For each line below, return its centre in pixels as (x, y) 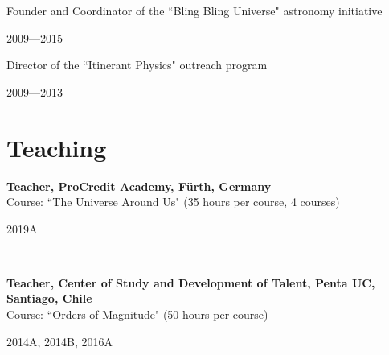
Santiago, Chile (49, 298)
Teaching (57, 147)
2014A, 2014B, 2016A (60, 341)
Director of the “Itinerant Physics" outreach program (137, 65)
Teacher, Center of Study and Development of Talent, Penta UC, (191, 282)
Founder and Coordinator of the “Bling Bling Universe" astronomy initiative (194, 10)
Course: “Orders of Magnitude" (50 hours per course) (137, 314)
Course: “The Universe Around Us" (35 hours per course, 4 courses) (173, 202)
